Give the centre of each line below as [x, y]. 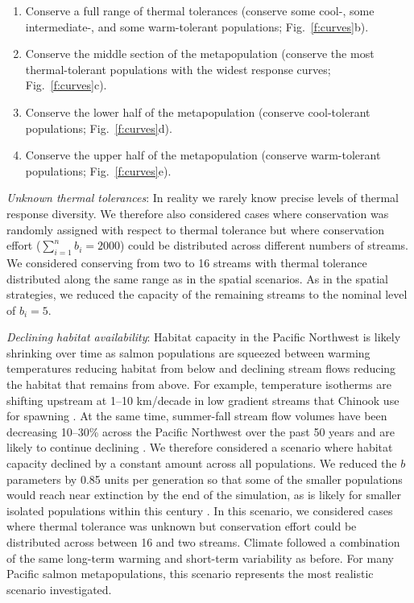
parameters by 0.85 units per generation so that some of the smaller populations [205, 479]
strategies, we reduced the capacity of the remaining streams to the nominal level [207, 294]
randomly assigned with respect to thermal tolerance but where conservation [196, 229]
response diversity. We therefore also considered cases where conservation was [198, 213]
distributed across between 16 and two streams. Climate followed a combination [203, 542]
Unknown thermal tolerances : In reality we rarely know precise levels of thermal [203, 198]
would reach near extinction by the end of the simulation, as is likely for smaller [204, 495]
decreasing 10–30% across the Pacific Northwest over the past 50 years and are [201, 431]
